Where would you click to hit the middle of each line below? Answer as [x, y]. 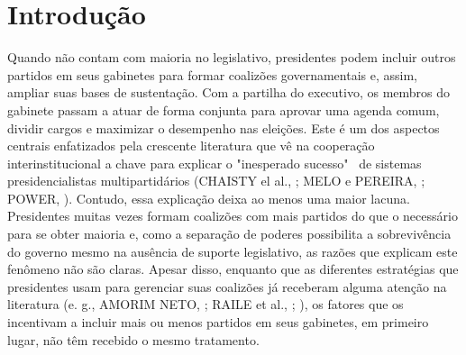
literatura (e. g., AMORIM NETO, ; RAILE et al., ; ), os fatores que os [206, 304]
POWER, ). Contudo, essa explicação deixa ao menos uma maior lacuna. [209, 198]
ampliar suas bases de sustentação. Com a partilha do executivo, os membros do [229, 92]
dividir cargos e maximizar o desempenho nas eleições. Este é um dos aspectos [224, 127]
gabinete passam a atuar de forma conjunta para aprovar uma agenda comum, [224, 109]
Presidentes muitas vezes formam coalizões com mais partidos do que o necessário [233, 216]
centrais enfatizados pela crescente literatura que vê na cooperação [191, 146]
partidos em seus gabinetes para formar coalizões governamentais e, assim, [212, 74]
